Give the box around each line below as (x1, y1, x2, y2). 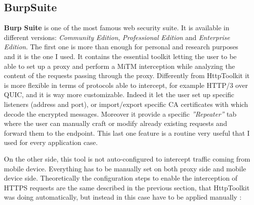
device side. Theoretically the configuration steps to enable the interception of (4, 173, 238, 183)
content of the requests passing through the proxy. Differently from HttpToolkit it (4, 70, 250, 81)
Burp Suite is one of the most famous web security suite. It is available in (4, 22, 230, 33)
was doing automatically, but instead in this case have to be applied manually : (4, 192, 242, 202)
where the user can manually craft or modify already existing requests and (4, 118, 227, 128)
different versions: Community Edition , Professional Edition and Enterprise (4, 32, 230, 42)
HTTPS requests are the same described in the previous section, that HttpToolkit (4, 182, 250, 192)
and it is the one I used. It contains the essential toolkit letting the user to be (4, 51, 237, 61)
